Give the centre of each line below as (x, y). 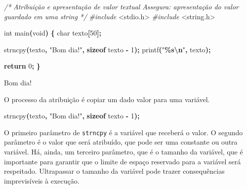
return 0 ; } (22, 66)
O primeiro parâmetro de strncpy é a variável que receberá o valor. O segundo (123, 132)
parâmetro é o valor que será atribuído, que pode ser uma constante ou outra (121, 142)
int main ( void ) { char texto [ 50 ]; (53, 33)
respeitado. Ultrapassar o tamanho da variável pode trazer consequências (114, 171)
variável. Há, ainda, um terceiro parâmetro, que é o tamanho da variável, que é (123, 151)
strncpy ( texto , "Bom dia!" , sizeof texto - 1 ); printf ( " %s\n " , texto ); (107, 49)
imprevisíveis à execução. (42, 180)
